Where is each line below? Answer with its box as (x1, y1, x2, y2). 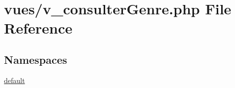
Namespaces (4, 51, 67, 67)
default (4, 75, 25, 85)
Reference (4, 18, 73, 38)
